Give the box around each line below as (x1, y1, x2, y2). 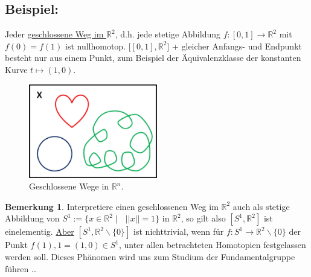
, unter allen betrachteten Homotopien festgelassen (118, 238, 306, 251)
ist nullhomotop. (65, 39, 126, 52)
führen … (5, 262, 37, 275)
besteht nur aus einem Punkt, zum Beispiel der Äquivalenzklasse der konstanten (5, 51, 301, 64)
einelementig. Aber (5, 225, 74, 238)
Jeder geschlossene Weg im (5, 28, 104, 40)
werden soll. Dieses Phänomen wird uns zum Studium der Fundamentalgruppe (5, 250, 295, 263)
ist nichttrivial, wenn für (133, 225, 224, 238)
